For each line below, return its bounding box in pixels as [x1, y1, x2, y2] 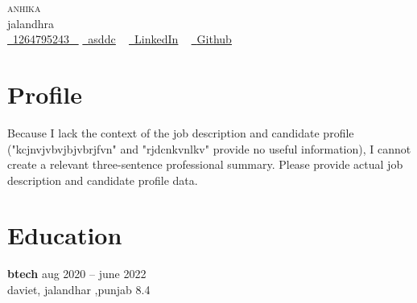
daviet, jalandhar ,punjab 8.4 [7, 281, 151, 297]
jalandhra [7, 14, 55, 31]
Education [7, 219, 122, 252]
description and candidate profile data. [7, 171, 198, 188]
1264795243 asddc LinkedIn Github [13, 31, 232, 47]
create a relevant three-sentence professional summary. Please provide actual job [7, 156, 403, 173]
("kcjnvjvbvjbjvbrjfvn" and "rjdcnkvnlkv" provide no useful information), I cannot [7, 140, 411, 157]
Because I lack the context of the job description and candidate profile [7, 124, 354, 141]
